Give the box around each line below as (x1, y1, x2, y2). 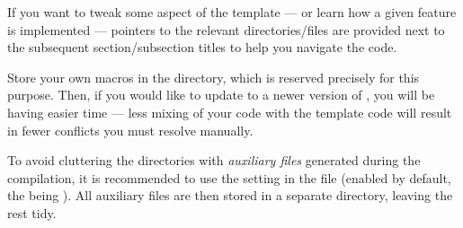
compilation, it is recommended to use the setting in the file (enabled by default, (7, 168, 451, 187)
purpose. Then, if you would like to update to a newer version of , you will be (7, 85, 435, 104)
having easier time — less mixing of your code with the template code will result (7, 102, 452, 121)
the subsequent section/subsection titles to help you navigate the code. (7, 38, 397, 57)
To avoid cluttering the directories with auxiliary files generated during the (7, 151, 421, 170)
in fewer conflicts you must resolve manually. (7, 120, 254, 139)
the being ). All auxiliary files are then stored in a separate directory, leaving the (7, 186, 453, 205)
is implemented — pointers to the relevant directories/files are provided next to (7, 20, 445, 39)
